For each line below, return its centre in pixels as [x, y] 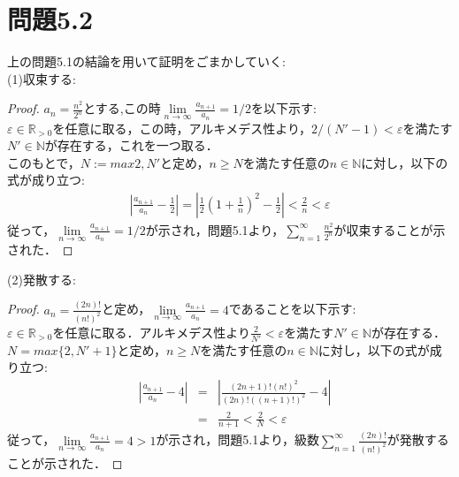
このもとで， [44, 162]
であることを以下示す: [292, 309]
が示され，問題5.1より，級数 [238, 439]
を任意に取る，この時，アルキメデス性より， [182, 128]
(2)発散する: [42, 279]
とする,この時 [122, 108]
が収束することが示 [390, 229]
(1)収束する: [42, 78]
